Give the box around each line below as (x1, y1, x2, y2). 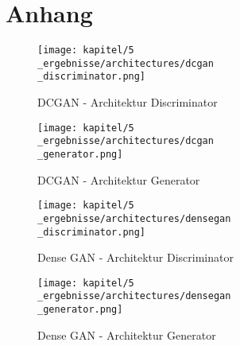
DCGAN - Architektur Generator (37, 171, 200, 188)
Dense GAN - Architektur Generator (37, 326, 216, 343)
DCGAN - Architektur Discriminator (37, 94, 218, 111)
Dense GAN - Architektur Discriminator (37, 249, 234, 266)
